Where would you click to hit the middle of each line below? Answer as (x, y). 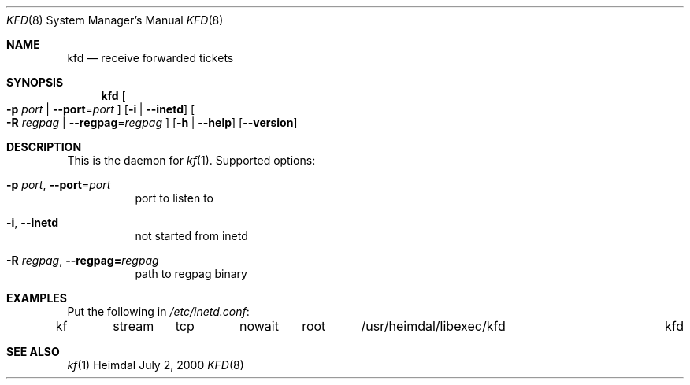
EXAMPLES (37, 298)
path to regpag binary (191, 274)
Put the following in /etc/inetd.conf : (158, 311)
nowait (259, 326)
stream (134, 326)
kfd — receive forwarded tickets (150, 58)
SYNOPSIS (35, 82)
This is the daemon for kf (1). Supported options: (191, 160)
